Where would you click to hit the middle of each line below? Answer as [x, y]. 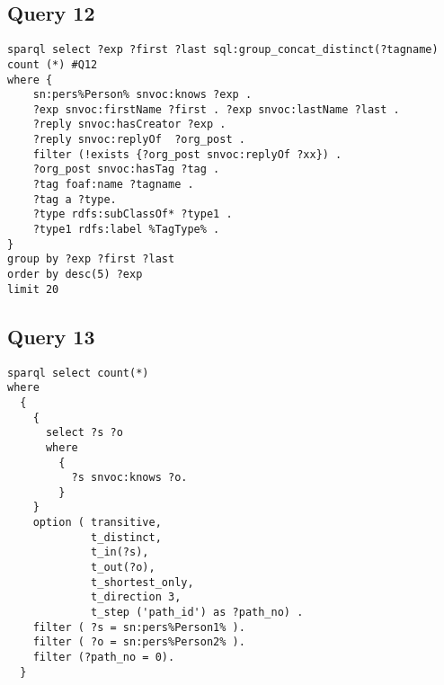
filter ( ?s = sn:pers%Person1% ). [139, 627]
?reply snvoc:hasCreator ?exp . [129, 125]
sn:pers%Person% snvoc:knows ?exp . [142, 95]
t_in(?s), [120, 552]
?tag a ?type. [75, 199]
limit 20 [33, 289]
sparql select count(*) [78, 373]
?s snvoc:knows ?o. [129, 478]
